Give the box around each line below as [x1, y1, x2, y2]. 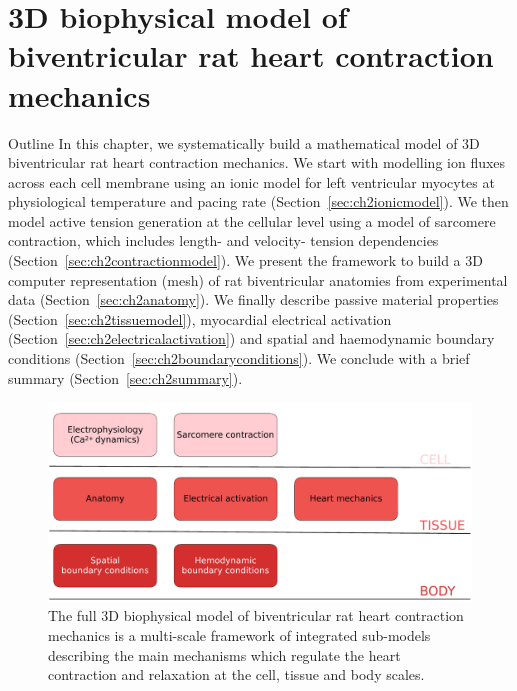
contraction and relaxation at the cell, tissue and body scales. [48, 664, 425, 685]
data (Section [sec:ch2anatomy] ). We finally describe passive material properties [8, 289, 499, 310]
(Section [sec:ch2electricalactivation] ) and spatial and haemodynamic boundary [8, 328, 495, 349]
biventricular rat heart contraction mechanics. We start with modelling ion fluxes [8, 152, 506, 173]
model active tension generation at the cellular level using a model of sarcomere [8, 210, 496, 231]
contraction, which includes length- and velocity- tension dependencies [8, 230, 439, 251]
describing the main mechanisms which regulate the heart [48, 644, 401, 665]
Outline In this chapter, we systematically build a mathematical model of [8, 132, 458, 153]
